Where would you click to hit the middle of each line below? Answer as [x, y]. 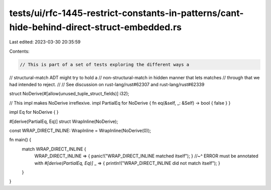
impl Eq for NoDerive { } [34, 112]
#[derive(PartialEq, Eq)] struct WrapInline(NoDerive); [64, 121]
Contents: [19, 51]
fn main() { [20, 140]
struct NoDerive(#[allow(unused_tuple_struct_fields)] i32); [69, 94]
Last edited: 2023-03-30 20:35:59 [45, 42]
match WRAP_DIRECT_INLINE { [54, 149]
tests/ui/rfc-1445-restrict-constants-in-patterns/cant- [126, 13]
